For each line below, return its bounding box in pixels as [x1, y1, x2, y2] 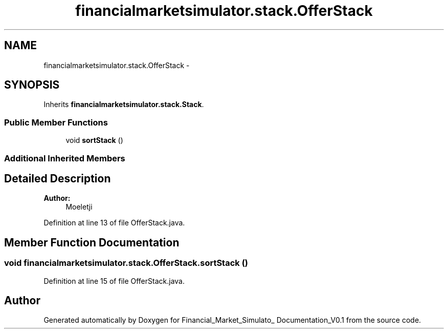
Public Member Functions [4, 117, 108, 128]
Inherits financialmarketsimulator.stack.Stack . [43, 100, 204, 109]
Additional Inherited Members [4, 153, 125, 163]
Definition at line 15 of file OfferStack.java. [43, 276, 185, 285]
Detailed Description [4, 172, 111, 185]
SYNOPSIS [4, 78, 60, 92]
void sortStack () [65, 136, 123, 145]
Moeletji [65, 202, 93, 212]
